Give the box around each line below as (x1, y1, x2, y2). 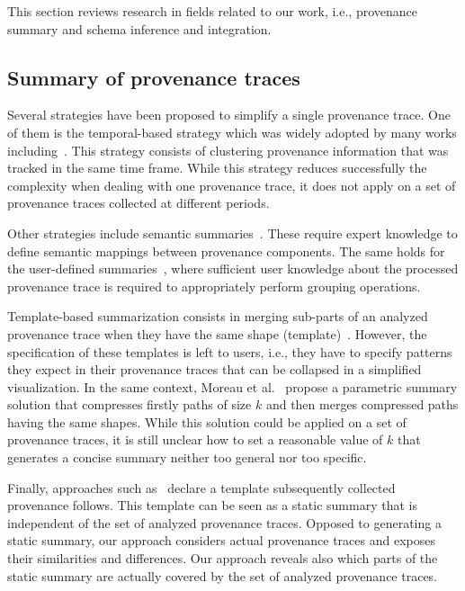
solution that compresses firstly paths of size (7, 395, 252, 414)
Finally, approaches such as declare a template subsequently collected (7, 478, 396, 497)
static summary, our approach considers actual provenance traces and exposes (7, 531, 435, 550)
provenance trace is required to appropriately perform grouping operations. (7, 276, 421, 295)
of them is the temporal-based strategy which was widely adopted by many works (7, 122, 457, 141)
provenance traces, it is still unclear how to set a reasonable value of (7, 430, 383, 449)
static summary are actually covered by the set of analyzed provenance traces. (7, 566, 438, 585)
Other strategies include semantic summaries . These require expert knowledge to (7, 223, 458, 242)
